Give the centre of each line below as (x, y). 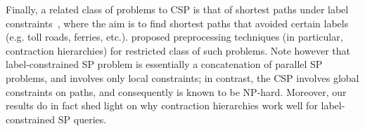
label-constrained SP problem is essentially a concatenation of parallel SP (164, 64)
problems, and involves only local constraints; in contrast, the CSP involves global (182, 77)
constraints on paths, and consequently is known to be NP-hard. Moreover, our (176, 91)
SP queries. (82, 119)
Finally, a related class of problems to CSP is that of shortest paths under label (177, 9)
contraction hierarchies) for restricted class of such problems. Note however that (178, 50)
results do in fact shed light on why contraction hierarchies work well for (162, 105)
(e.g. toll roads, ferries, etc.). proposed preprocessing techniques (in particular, (174, 37)
